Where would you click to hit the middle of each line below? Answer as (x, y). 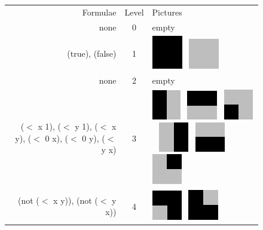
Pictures (167, 12)
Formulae (99, 12)
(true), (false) (92, 53)
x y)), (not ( (76, 200)
